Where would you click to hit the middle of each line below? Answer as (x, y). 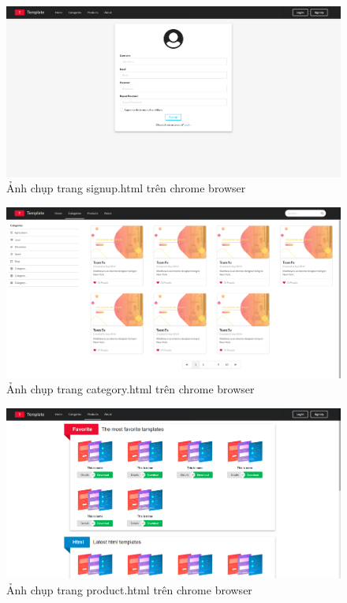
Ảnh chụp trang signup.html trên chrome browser (126, 188)
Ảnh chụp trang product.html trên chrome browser (129, 590)
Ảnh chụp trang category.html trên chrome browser (131, 389)
